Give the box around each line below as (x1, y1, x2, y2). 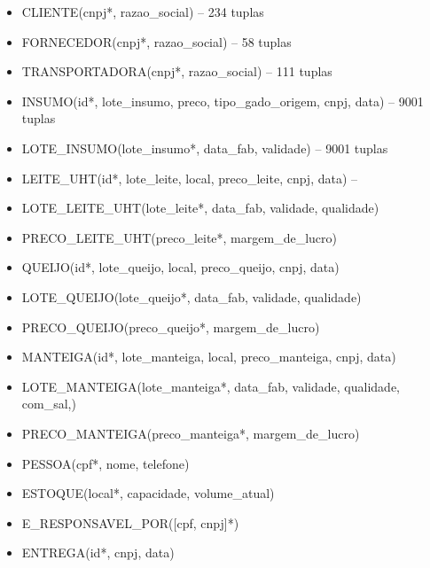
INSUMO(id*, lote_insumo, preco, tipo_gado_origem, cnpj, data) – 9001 (21, 91, 424, 110)
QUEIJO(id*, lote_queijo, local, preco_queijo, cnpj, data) (21, 258, 340, 276)
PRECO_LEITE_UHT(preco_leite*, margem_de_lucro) (21, 228, 337, 246)
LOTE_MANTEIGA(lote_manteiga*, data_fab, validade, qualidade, (21, 377, 400, 395)
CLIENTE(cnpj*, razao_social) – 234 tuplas (21, 3, 264, 20)
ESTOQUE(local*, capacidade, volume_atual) (21, 484, 275, 502)
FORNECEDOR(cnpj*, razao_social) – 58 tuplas (21, 32, 292, 51)
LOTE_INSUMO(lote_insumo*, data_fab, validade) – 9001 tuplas (21, 138, 388, 157)
